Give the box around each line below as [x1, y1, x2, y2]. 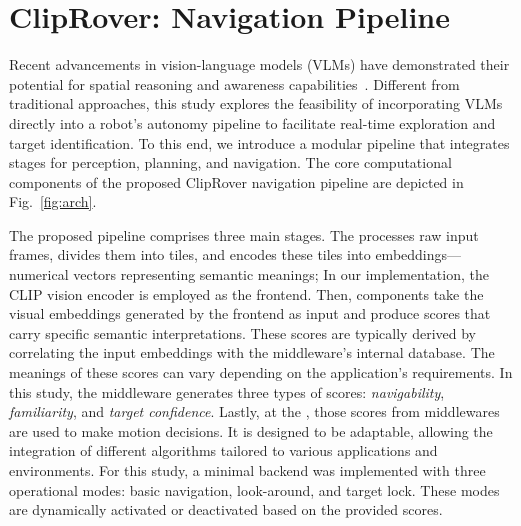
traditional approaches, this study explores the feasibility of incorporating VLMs [9, 93, 503, 114]
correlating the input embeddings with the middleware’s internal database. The [9, 342, 495, 363]
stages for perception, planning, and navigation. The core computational [9, 152, 452, 173]
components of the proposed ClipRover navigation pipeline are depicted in [9, 171, 464, 192]
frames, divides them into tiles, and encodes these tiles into [9, 244, 371, 265]
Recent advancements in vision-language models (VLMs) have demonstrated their [9, 54, 510, 75]
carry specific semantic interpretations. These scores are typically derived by [9, 322, 476, 343]
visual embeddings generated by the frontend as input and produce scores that [9, 303, 491, 324]
